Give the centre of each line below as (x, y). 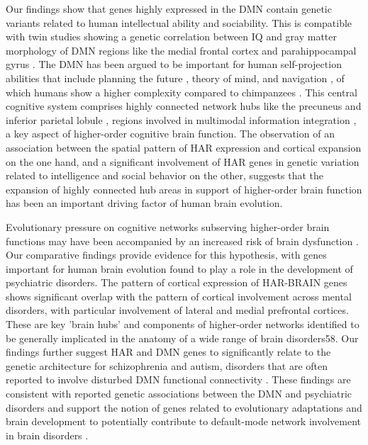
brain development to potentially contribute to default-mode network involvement (184, 421)
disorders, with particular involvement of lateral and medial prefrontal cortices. (177, 310)
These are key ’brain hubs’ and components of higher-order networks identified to (183, 324)
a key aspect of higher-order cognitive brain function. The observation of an (170, 134)
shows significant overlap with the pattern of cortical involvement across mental (179, 296)
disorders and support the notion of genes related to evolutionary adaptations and (184, 407)
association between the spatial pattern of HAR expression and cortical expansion (184, 147)
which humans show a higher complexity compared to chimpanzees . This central (182, 92)
